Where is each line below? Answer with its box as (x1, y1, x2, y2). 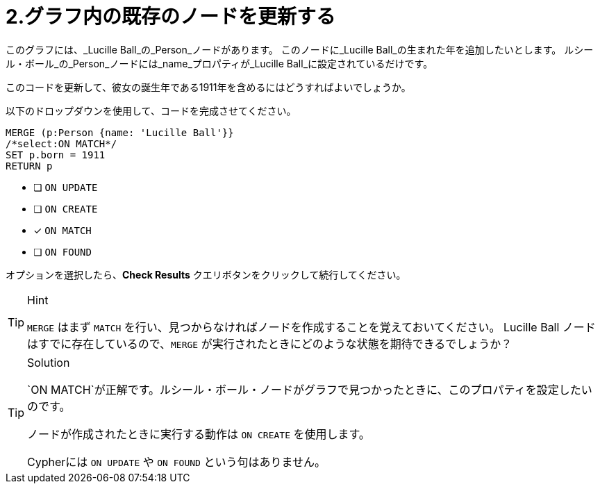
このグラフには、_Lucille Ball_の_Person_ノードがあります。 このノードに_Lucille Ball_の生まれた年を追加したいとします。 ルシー (6, 43, 594, 56)
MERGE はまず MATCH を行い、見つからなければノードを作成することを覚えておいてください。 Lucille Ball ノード (27, 320, 596, 334)
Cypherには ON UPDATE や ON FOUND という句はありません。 (27, 454, 326, 469)
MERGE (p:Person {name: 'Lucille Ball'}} (6, 126, 234, 138)
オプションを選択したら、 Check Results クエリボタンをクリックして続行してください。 (6, 268, 406, 281)
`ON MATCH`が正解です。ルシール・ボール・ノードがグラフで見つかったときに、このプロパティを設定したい (27, 382, 592, 397)
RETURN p (6, 160, 53, 172)
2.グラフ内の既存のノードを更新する (6, 5, 335, 28)
